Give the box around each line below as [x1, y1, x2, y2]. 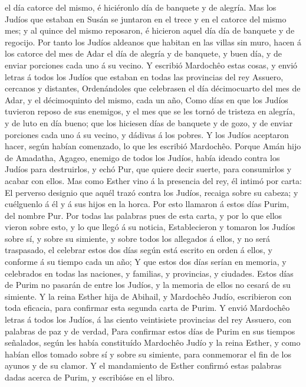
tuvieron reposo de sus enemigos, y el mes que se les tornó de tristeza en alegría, [5, 105, 295, 117]
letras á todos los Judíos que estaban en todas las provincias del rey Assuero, [5, 70, 284, 83]
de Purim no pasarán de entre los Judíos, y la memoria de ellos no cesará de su [5, 278, 291, 291]
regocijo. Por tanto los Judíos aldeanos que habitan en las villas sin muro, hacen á [5, 35, 302, 48]
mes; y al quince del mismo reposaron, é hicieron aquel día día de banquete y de [5, 24, 295, 37]
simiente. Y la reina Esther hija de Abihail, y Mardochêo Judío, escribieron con [5, 290, 292, 302]
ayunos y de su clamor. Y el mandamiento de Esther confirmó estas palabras [5, 359, 282, 372]
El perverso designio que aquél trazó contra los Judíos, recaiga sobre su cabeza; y [5, 186, 298, 198]
